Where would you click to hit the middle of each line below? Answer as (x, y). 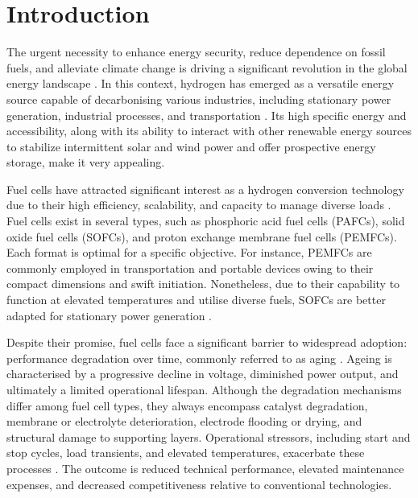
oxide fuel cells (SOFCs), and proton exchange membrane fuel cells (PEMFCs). (202, 236)
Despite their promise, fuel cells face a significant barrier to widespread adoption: (207, 342)
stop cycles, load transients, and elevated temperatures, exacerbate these (186, 453)
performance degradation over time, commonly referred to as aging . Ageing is (199, 358)
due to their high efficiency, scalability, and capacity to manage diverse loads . (199, 205)
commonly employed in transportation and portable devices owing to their (190, 268)
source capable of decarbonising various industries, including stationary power (199, 99)
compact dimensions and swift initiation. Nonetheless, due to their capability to (203, 284)
